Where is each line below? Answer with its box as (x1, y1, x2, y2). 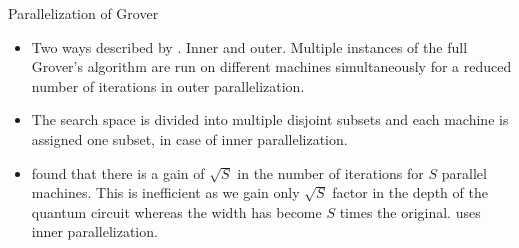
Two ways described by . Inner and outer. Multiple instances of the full (31, 36, 468, 57)
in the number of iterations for (237, 162, 424, 183)
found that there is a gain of (31, 162, 205, 183)
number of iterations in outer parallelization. (31, 75, 305, 96)
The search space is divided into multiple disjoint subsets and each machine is (31, 109, 509, 130)
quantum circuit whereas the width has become (31, 201, 322, 222)
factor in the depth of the (332, 182, 488, 203)
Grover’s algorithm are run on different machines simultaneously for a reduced (31, 56, 512, 77)
